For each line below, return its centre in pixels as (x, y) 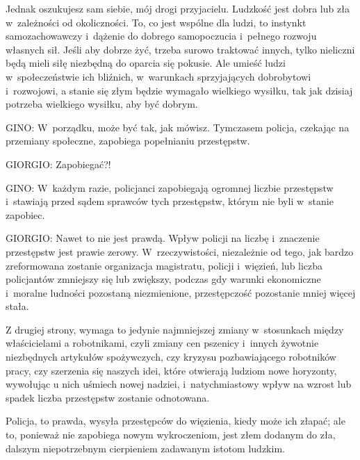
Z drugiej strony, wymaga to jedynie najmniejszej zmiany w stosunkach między (175, 329)
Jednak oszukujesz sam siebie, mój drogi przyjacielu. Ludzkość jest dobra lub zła (178, 8)
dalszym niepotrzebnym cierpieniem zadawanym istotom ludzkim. (145, 448)
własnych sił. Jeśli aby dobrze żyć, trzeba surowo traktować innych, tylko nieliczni (180, 49)
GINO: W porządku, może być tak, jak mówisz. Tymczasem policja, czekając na (178, 127)
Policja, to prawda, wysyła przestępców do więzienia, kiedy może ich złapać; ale (175, 421)
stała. (17, 306)
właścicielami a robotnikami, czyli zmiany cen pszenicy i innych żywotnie (162, 343)
